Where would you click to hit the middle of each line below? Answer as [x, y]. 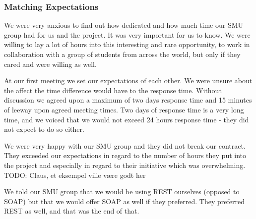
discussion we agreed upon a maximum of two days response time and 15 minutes [128, 100]
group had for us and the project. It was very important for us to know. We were [127, 34]
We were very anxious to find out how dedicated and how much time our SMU [124, 25]
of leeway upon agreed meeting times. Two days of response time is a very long [124, 109]
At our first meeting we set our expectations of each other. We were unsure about [128, 81]
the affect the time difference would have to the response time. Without [113, 90]
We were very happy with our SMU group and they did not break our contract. [125, 145]
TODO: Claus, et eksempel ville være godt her [75, 175]
